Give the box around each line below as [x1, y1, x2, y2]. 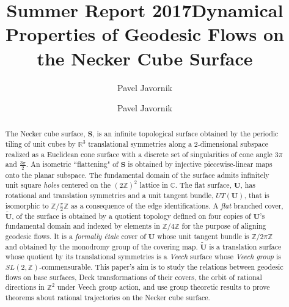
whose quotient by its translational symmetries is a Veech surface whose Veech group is [5, 251, 281, 262]
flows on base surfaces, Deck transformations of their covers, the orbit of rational [5, 272, 262, 282]
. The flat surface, [175, 180, 232, 190]
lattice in [139, 180, 168, 190]
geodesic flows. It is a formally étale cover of [5, 231, 146, 241]
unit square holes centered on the [5, 180, 111, 190]
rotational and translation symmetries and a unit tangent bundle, [5, 190, 214, 200]
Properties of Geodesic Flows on [5, 21, 284, 46]
